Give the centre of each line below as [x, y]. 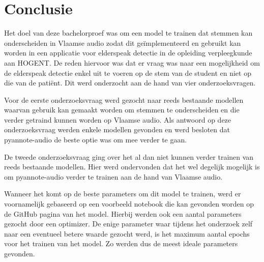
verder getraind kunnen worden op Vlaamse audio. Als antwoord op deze [118, 119]
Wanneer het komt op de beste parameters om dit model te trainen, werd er [123, 194]
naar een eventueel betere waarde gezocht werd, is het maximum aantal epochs [127, 233]
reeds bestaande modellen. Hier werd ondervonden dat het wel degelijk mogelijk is [132, 167]
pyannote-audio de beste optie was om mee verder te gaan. [96, 140]
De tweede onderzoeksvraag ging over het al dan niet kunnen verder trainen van [129, 156]
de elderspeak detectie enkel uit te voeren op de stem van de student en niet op [128, 72]
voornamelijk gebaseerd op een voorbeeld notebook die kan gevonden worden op [129, 204]
